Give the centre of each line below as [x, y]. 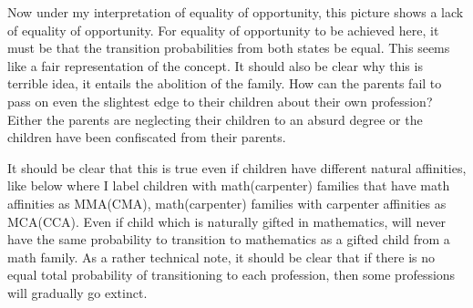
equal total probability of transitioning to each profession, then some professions [231, 275]
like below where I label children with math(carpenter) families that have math [229, 185]
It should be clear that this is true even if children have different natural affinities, [237, 167]
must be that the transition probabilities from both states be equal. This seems [229, 48]
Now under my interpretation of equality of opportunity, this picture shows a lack [236, 12]
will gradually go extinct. [77, 292]
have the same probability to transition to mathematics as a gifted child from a [229, 239]
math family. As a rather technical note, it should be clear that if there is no [221, 257]
